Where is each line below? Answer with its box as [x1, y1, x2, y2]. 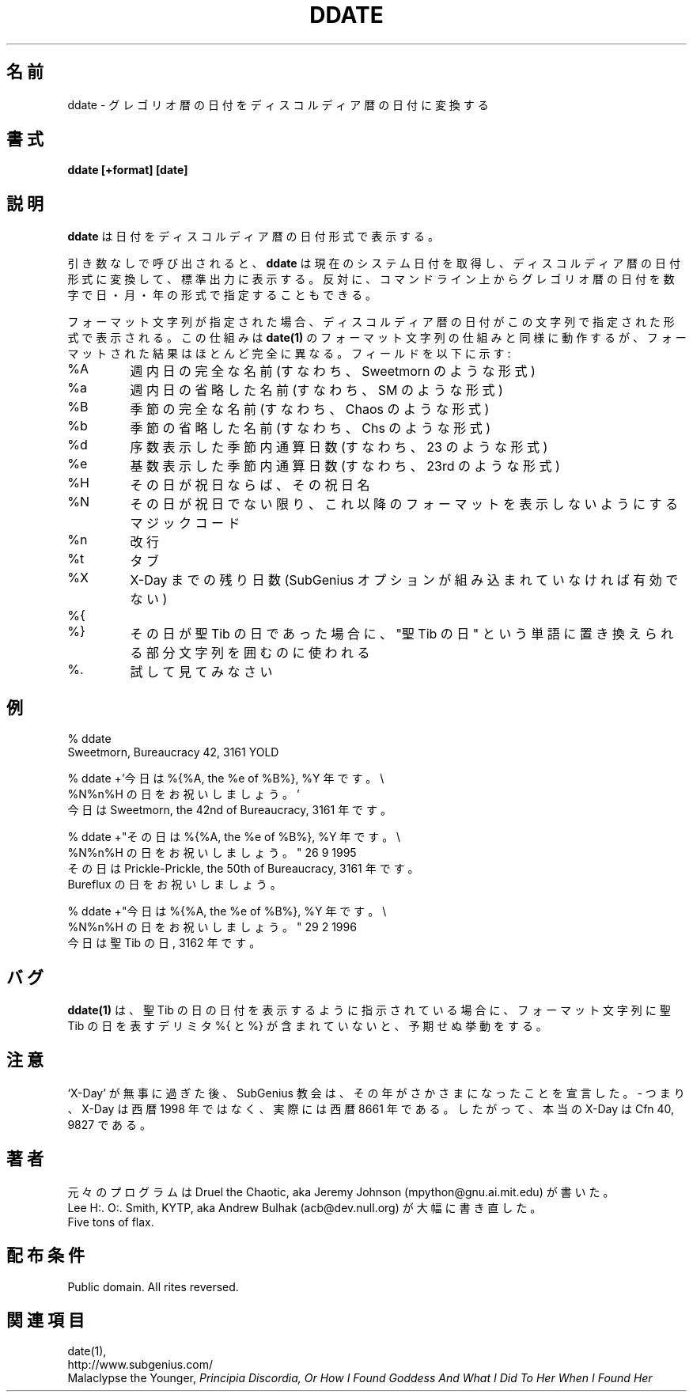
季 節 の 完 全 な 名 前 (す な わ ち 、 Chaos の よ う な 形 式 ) [130, 401, 490, 418]
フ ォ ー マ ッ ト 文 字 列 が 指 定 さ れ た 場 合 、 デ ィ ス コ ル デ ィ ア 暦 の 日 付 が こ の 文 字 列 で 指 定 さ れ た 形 [67, 315, 675, 329]
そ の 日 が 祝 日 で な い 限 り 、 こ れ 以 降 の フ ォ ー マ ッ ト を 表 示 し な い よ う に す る [130, 496, 678, 513]
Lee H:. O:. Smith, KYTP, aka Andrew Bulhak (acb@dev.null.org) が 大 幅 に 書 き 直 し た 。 [67, 1200, 542, 1214]
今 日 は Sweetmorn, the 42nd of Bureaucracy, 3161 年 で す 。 [67, 803, 392, 817]
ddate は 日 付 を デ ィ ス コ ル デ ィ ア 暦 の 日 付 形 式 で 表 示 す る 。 [67, 229, 439, 244]
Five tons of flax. [67, 1214, 154, 1229]
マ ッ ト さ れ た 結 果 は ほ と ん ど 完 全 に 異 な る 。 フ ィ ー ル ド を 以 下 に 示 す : [67, 347, 511, 361]
